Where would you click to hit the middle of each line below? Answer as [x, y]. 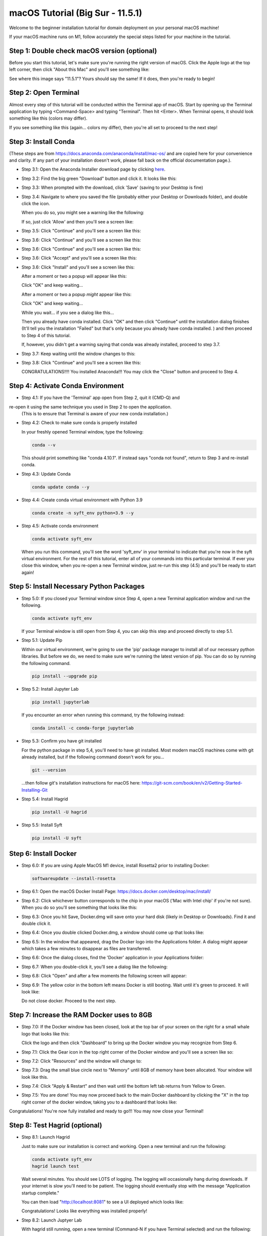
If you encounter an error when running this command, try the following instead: [103, 715]
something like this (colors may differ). [48, 118]
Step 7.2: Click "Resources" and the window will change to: [82, 1061]
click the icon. [36, 203]
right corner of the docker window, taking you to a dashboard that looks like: [99, 1102]
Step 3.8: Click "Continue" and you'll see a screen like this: [81, 362]
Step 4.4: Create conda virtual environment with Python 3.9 [82, 500]
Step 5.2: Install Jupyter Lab [50, 689]
